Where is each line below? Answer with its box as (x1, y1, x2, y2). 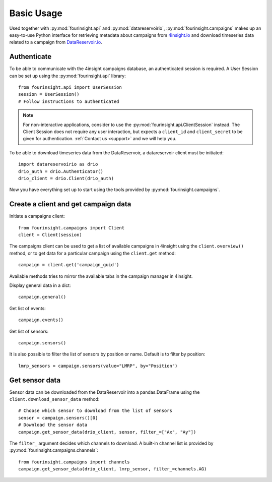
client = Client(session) (18, 232, 83, 237)
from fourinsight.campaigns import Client (18, 225, 125, 230)
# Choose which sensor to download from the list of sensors (18, 408, 172, 413)
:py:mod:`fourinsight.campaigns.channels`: (9, 447, 98, 453)
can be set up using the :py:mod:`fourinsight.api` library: (9, 73, 126, 79)
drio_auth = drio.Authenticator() (18, 168, 103, 174)
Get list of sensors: (9, 328, 49, 334)
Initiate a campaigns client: (9, 213, 65, 219)
